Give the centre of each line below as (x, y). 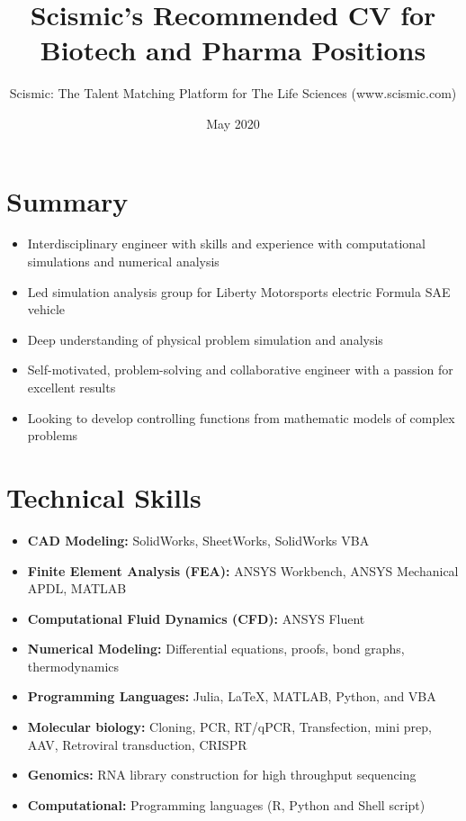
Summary (67, 200)
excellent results (72, 387)
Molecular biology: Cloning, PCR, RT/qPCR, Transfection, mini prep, (229, 727)
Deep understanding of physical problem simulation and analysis (205, 339)
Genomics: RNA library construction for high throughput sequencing (222, 775)
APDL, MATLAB (77, 588)
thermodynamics (73, 666)
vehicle (46, 309)
